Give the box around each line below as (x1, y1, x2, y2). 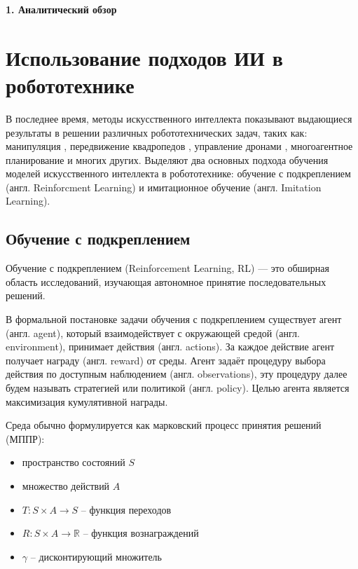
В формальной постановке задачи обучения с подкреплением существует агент (6, 312, 342, 327)
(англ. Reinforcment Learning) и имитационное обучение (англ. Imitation (6, 179, 322, 194)
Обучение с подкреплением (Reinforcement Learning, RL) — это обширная (6, 261, 329, 275)
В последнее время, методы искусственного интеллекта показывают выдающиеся (6, 111, 352, 125)
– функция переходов (81, 502, 172, 516)
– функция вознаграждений (83, 526, 199, 540)
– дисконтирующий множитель (30, 549, 162, 563)
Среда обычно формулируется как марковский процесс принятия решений (6, 418, 322, 432)
